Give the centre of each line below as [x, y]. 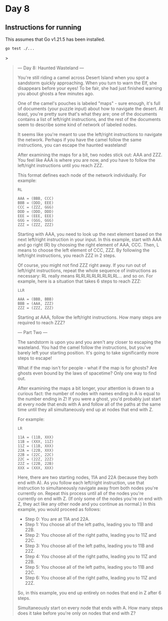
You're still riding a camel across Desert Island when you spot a [83, 77]
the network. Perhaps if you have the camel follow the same [79, 140]
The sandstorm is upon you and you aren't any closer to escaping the [89, 342]
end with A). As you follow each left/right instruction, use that [81, 482]
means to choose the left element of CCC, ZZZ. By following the [83, 250]
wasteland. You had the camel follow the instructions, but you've [84, 347]
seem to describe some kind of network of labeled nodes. [77, 125]
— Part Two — [32, 332]
